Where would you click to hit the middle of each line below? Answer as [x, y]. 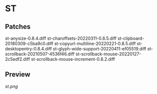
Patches [18, 27]
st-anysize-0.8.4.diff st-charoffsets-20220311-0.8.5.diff [61, 38]
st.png [11, 86]
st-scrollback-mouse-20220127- [108, 54]
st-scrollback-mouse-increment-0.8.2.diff [73, 59]
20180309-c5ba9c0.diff [29, 44]
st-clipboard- [131, 38]
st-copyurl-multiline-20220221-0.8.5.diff [95, 44]
